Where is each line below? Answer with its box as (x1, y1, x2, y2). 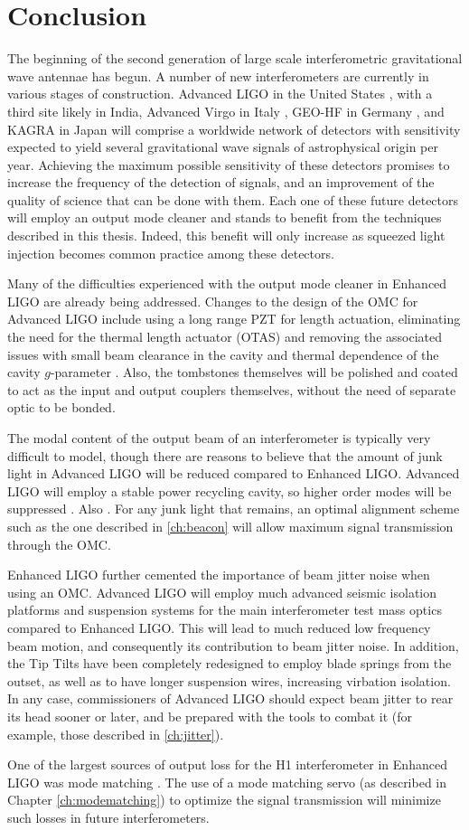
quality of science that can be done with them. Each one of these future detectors (7, 190, 459, 209)
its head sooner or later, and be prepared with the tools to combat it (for (7, 706, 413, 725)
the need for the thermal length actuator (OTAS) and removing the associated (7, 327, 442, 346)
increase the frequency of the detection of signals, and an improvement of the (7, 173, 435, 192)
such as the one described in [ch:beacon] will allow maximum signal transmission (7, 516, 454, 535)
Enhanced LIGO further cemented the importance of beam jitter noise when (7, 565, 430, 584)
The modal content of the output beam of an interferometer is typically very (7, 429, 431, 447)
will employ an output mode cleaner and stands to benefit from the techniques (7, 208, 442, 227)
